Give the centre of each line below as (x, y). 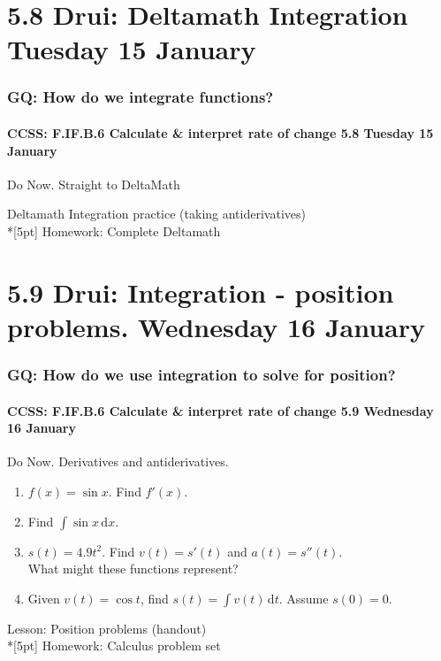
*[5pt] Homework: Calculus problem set (114, 646)
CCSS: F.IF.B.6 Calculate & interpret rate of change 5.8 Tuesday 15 (220, 133)
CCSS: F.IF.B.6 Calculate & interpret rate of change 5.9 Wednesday (220, 410)
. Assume (304, 598)
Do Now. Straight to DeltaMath (94, 184)
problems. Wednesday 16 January (217, 326)
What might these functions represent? (133, 569)
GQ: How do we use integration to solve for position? (201, 375)
